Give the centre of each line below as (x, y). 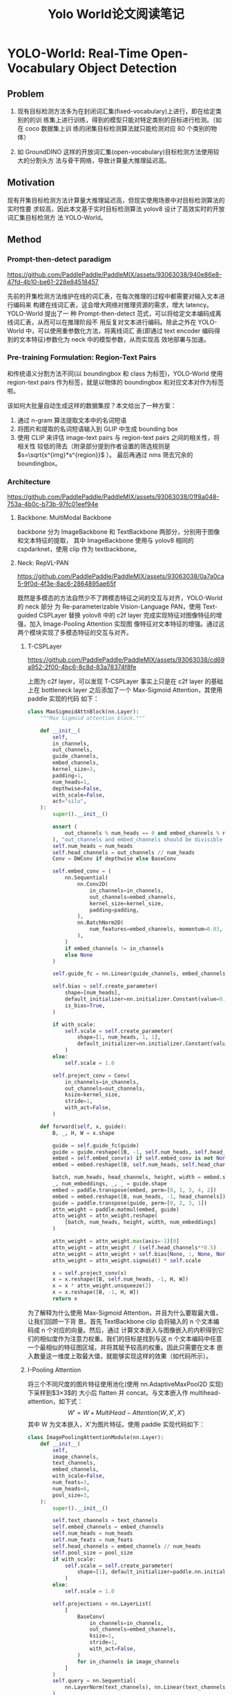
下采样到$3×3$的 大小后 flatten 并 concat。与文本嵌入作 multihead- (124, 1392)
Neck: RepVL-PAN (43, 563)
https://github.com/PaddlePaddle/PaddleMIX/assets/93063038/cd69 (126, 660)
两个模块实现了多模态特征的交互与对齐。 (75, 633)
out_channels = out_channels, (105, 1089)
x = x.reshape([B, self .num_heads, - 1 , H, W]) (120, 1279)
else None (79, 955)
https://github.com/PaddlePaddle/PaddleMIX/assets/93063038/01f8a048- (113, 497)
